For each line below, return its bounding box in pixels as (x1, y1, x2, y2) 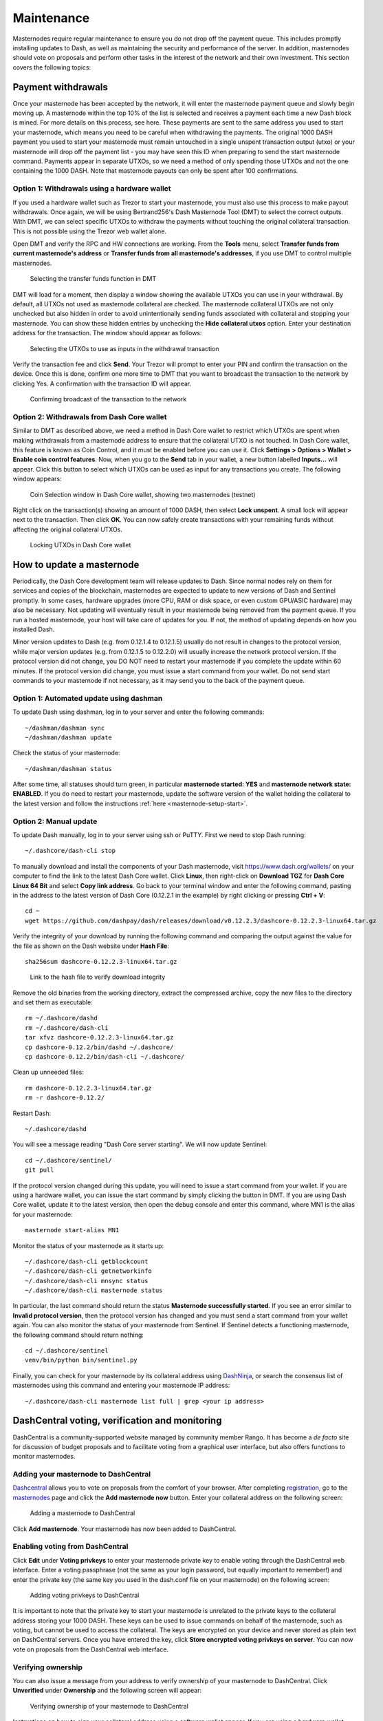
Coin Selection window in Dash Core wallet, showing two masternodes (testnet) (30, 490, 256, 498)
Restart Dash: (12, 1109, 52, 1117)
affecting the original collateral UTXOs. (12, 525, 123, 534)
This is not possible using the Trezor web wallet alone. (12, 227, 167, 235)
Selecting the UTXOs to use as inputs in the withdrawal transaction (30, 344, 219, 352)
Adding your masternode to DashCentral (12, 1470, 151, 1479)
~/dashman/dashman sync (25, 724, 105, 732)
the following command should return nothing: (12, 1331, 144, 1339)
